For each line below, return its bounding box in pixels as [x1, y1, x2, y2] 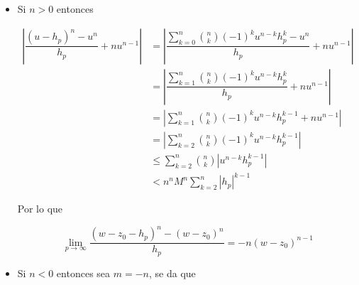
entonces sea [56, 265, 111, 280]
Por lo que [17, 201, 63, 216]
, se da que [148, 265, 196, 280]
